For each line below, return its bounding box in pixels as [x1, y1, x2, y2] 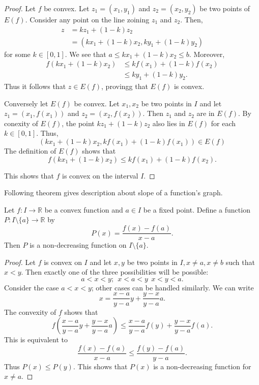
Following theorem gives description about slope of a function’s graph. [4, 187, 223, 198]
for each [211, 117, 236, 128]
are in [196, 108, 215, 119]
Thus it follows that [4, 81, 66, 92]
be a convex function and [44, 204, 123, 215]
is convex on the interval [62, 170, 138, 181]
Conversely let [4, 98, 48, 108]
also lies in [152, 117, 185, 128]
